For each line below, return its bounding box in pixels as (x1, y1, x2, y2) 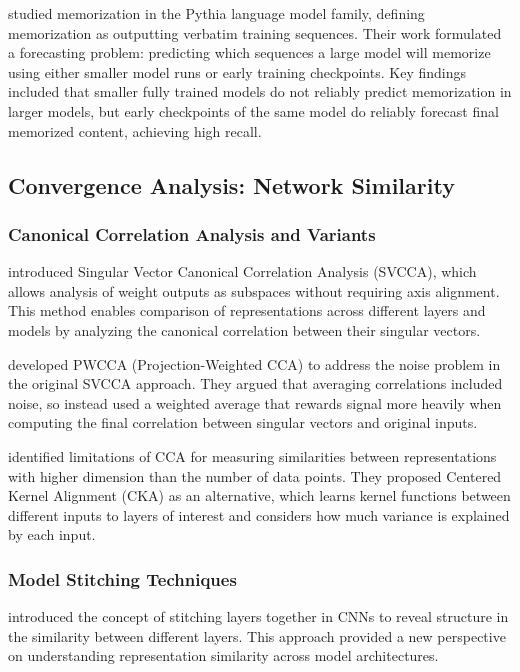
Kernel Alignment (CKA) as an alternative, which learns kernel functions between (8, 485, 511, 506)
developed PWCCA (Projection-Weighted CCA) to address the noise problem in (8, 353, 501, 374)
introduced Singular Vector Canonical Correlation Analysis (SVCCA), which (8, 261, 477, 282)
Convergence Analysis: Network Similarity (8, 169, 455, 200)
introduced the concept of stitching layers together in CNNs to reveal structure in (8, 606, 509, 627)
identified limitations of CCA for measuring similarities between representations (8, 445, 497, 466)
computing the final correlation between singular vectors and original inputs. (8, 412, 478, 433)
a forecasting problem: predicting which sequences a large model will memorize (8, 42, 491, 63)
